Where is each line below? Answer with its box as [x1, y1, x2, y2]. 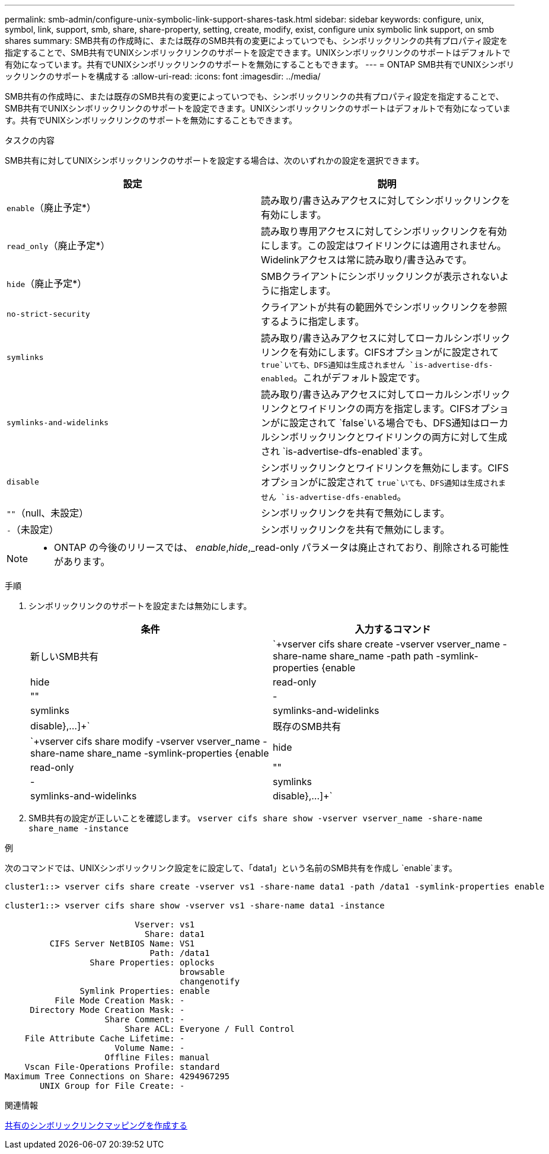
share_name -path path [329, 650, 433, 662]
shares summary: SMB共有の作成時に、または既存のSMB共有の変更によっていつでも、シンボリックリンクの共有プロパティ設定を [5, 36, 508, 46]
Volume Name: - [114, 1043, 185, 1053]
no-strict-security [7, 309, 90, 318]
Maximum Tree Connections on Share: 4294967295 [5, 1072, 230, 1081]
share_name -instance [28, 824, 129, 833]
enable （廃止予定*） [7, 202, 96, 213]
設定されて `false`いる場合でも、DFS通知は [289, 417, 480, 429]
